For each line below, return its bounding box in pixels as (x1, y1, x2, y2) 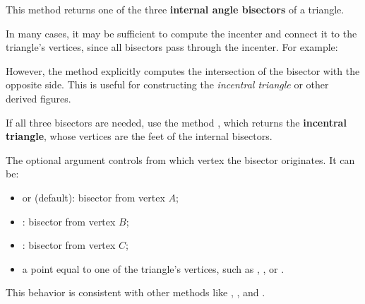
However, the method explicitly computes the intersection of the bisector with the (6, 63, 360, 78)
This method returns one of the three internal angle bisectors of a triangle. (6, 2, 345, 16)
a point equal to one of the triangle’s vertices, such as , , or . (22, 261, 285, 276)
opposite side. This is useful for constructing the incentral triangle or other (6, 77, 329, 92)
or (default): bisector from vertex (22, 189, 165, 204)
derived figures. (6, 90, 71, 105)
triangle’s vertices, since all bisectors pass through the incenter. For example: (6, 40, 338, 54)
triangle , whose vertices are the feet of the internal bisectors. (6, 129, 273, 144)
